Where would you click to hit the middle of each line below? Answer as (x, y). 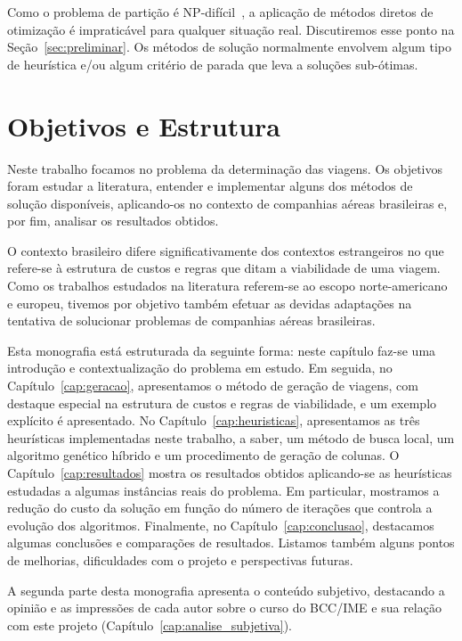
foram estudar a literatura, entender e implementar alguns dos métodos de (210, 186)
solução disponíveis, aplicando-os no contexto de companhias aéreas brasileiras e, (227, 203)
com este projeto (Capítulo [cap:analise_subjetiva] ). (150, 625)
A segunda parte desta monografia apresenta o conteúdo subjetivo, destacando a (226, 590)
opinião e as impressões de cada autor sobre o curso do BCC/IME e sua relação (224, 608)
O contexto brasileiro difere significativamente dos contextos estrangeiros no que (226, 250)
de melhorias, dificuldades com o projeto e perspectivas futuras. (180, 559)
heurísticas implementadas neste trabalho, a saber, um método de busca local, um (231, 437)
